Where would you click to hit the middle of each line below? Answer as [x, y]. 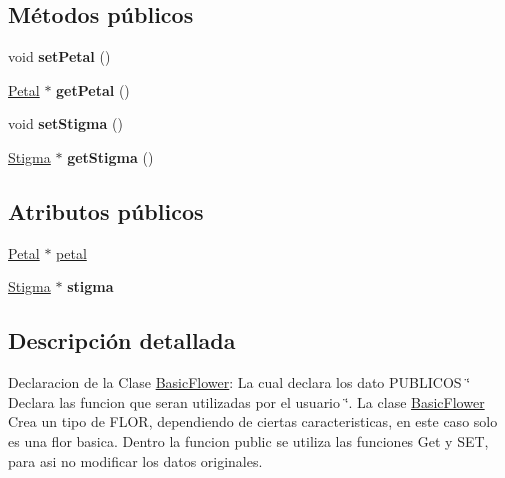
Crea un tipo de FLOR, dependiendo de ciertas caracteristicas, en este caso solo [253, 421]
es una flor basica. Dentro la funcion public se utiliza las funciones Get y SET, [248, 440]
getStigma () [110, 156]
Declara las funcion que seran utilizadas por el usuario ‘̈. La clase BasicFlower [246, 401]
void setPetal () [59, 56]
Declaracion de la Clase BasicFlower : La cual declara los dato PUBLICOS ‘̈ [239, 382]
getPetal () [93, 89]
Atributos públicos [106, 210]
